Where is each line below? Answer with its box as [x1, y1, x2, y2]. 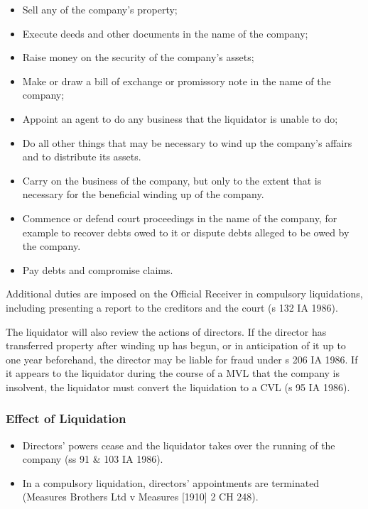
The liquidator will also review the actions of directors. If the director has [6, 324, 327, 339]
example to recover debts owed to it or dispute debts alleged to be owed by [22, 224, 350, 239]
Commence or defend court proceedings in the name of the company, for [22, 210, 337, 225]
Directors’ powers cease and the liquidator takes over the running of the [22, 437, 335, 452]
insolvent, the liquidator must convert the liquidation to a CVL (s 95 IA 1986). [6, 379, 350, 394]
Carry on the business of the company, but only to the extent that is [22, 173, 322, 187]
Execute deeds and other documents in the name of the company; [22, 26, 308, 40]
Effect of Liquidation [6, 410, 126, 427]
